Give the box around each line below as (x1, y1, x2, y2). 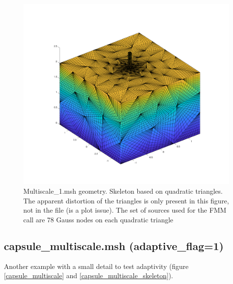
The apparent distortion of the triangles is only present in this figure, (23, 195, 229, 205)
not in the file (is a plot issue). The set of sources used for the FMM (23, 205, 227, 215)
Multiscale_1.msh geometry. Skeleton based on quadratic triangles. (23, 185, 223, 196)
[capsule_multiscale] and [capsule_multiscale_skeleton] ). (4, 270, 173, 281)
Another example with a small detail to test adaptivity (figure (4, 261, 189, 271)
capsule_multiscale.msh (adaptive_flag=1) (4, 238, 224, 253)
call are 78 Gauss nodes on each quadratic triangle (23, 214, 173, 224)
